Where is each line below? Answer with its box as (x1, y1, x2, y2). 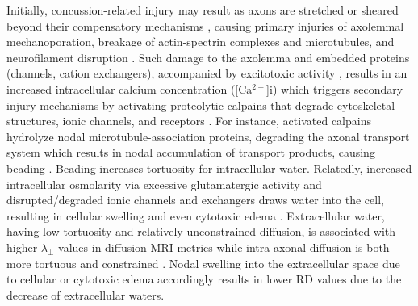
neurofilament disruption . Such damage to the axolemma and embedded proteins (6, 48, 410, 65)
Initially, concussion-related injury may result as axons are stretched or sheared (6, 2, 399, 18)
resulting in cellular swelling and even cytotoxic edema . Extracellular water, (6, 207, 385, 224)
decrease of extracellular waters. (6, 286, 165, 303)
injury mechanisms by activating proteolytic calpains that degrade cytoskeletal (6, 96, 395, 113)
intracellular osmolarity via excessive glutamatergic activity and (6, 175, 322, 192)
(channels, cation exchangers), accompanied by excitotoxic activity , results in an (6, 65, 408, 82)
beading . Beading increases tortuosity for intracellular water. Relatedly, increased (6, 159, 412, 176)
